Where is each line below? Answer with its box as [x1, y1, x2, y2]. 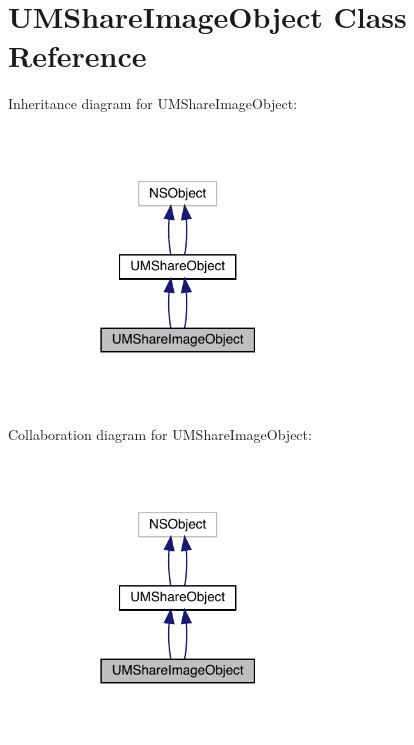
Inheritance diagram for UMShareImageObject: [8, 93, 298, 114]
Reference [8, 35, 147, 76]
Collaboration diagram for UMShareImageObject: [8, 424, 312, 444]
